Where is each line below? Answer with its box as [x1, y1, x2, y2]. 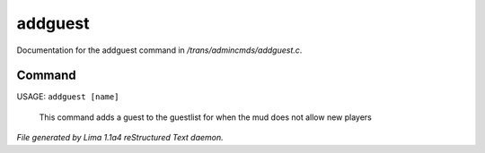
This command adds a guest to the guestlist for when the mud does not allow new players [39, 112, 372, 123]
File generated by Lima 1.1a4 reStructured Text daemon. [16, 132, 224, 143]
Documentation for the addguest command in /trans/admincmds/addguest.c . [16, 45, 303, 55]
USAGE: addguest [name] [16, 91, 119, 102]
